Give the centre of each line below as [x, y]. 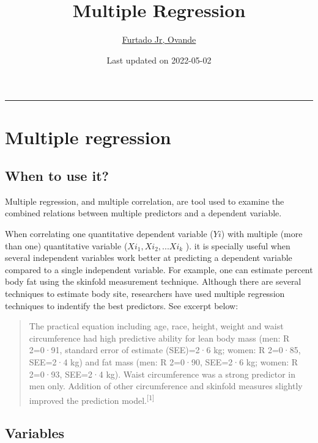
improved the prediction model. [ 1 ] [92, 399]
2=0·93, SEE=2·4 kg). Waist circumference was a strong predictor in [162, 374]
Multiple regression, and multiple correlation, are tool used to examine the [145, 201]
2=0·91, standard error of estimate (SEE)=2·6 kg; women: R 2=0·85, [165, 350]
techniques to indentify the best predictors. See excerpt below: [122, 305]
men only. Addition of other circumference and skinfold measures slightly [166, 386]
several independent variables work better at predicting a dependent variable [149, 258]
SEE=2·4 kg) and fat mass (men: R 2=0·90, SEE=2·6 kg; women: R [164, 362]
